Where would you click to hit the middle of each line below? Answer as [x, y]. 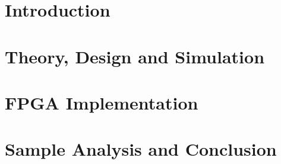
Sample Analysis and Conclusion [141, 149]
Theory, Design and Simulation [135, 56]
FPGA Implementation [102, 102]
